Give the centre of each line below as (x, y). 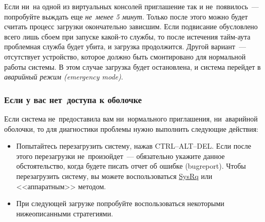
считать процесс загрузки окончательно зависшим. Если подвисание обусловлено (131, 26)
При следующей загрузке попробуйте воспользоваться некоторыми (120, 203)
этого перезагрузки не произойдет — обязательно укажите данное (120, 156)
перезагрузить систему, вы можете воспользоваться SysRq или (114, 176)
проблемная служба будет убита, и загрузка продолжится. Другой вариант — (125, 46)
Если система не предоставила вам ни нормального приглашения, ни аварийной (131, 118)
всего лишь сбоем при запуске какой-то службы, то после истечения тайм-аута (127, 36)
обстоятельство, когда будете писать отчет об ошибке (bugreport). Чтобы (131, 166)
